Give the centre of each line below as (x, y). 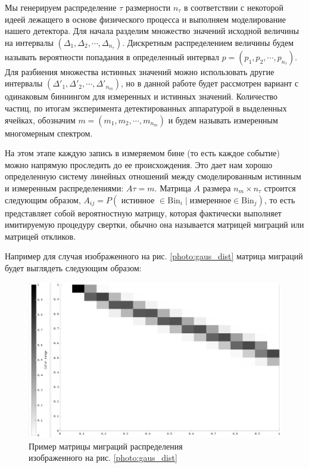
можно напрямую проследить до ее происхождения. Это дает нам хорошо (139, 164)
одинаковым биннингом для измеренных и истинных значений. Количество (141, 96)
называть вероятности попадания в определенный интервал (112, 56)
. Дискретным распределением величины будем (208, 42)
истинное (138, 201)
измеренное (210, 201)
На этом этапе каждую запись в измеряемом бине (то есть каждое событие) (142, 153)
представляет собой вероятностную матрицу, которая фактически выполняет (143, 213)
